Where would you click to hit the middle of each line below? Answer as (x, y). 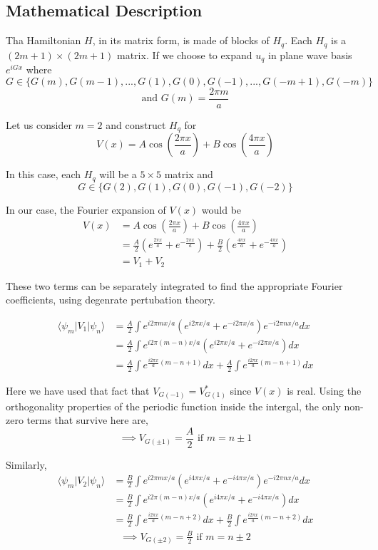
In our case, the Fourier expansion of (86, 209)
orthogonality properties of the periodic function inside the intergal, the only (173, 406)
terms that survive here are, (87, 420)
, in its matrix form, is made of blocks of (181, 40)
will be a (118, 174)
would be (221, 209)
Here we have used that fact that (78, 391)
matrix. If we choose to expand (185, 55)
